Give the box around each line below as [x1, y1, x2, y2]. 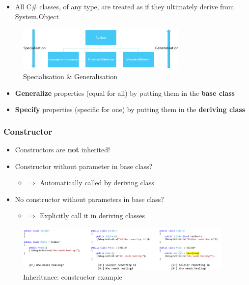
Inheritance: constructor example [23, 272, 122, 282]
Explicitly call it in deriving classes [39, 210, 145, 221]
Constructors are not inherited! [15, 144, 110, 154]
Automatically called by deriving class [39, 177, 154, 188]
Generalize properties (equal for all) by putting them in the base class [15, 87, 235, 98]
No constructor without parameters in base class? [15, 194, 164, 204]
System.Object [15, 11, 59, 21]
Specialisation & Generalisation [23, 71, 118, 81]
